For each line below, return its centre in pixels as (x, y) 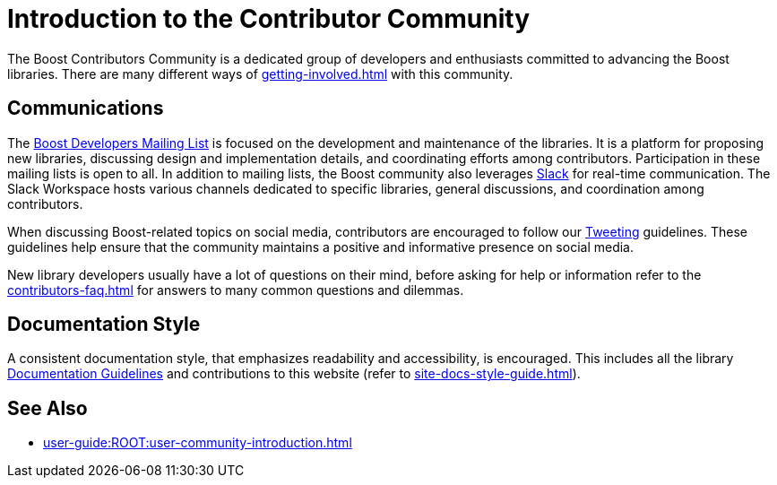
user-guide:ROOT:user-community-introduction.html (198, 443)
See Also (47, 408)
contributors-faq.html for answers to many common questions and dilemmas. (236, 290)
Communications (86, 108)
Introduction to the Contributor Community (269, 19)
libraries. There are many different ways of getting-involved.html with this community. (260, 74)
